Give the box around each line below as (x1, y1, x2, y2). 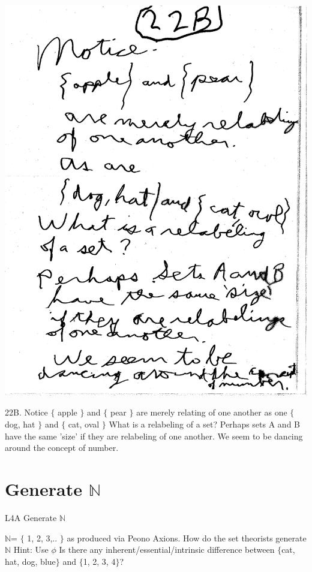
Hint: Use (13, 543, 49, 556)
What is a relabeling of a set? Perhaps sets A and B (109, 418, 300, 430)
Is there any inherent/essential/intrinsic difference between (59, 543, 275, 556)
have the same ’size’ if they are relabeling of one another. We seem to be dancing (5, 429, 303, 442)
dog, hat (5, 418, 35, 430)
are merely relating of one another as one (136, 406, 287, 419)
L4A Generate (5, 511, 57, 523)
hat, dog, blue (5, 555, 56, 567)
